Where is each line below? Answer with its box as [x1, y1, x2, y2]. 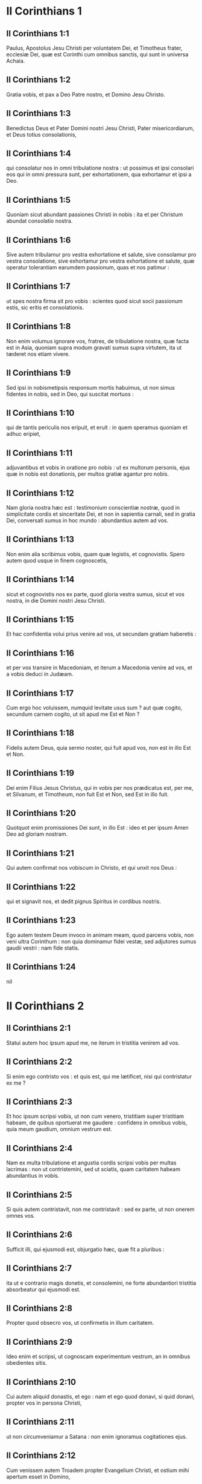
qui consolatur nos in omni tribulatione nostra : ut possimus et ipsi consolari [6, 165, 194, 172]
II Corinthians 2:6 [6, 1230, 72, 1240]
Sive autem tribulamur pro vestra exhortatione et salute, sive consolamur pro [6, 251, 197, 258]
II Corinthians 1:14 [6, 574, 75, 585]
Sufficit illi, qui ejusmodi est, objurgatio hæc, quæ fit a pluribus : [6, 1246, 165, 1253]
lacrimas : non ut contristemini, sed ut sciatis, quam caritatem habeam [6, 1166, 181, 1173]
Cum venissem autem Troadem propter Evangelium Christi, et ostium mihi [6, 1466, 189, 1474]
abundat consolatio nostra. [6, 217, 73, 225]
